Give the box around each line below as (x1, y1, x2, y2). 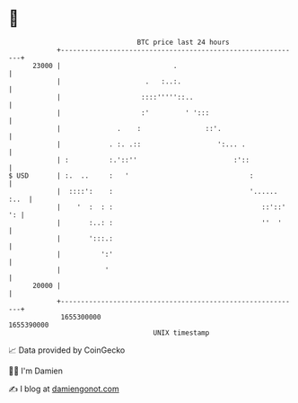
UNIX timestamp (153, 328, 210, 337)
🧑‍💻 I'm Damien (8, 365, 64, 376)
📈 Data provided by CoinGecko (8, 345, 126, 355)
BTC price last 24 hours (136, 38, 230, 47)
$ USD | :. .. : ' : (8, 171, 254, 180)
